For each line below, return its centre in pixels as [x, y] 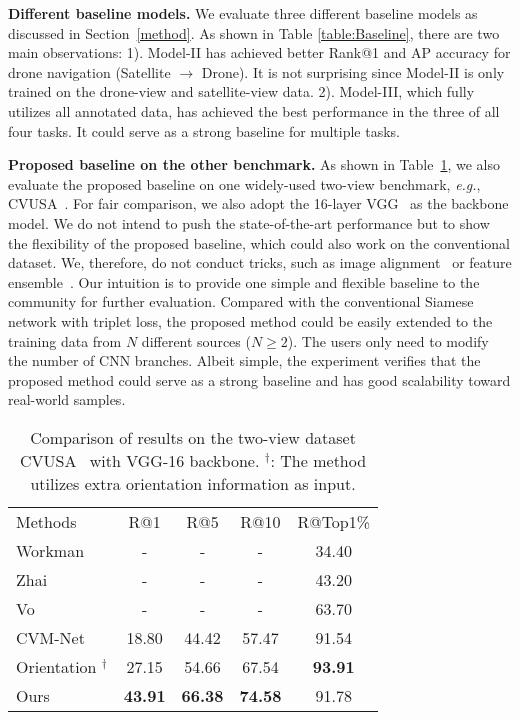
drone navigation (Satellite [89, 71]
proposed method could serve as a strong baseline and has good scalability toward [259, 379]
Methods [46, 521]
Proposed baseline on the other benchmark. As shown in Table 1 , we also [254, 164]
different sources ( [196, 340]
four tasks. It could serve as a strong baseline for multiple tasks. [204, 130]
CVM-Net [50, 637]
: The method [318, 460]
